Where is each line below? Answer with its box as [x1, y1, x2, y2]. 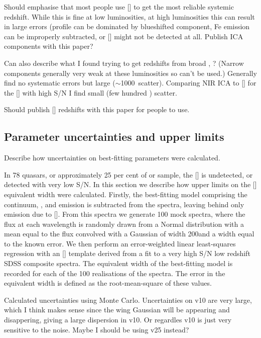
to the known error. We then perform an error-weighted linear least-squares [4, 238, 236, 248]
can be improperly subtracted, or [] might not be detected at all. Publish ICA [4, 31, 243, 41]
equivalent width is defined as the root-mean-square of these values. [4, 278, 212, 288]
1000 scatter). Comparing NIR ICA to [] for [120, 77, 256, 88]
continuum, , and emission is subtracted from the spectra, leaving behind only [4, 199, 244, 209]
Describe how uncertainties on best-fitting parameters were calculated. [4, 152, 220, 163]
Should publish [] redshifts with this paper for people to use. [4, 104, 190, 115]
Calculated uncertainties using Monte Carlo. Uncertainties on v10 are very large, [4, 294, 252, 305]
